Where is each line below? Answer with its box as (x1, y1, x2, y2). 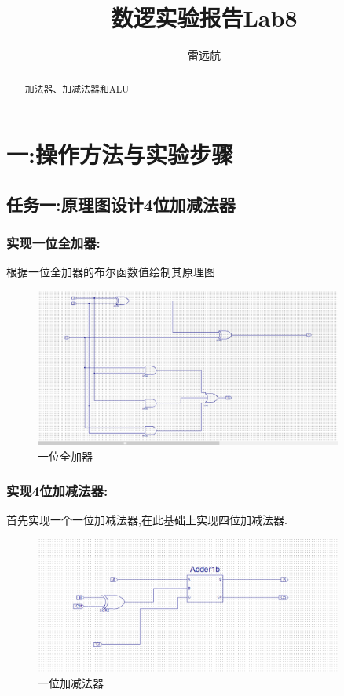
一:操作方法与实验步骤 (6, 138, 233, 170)
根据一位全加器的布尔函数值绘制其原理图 (6, 264, 215, 280)
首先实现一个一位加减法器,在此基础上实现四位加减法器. (6, 512, 287, 528)
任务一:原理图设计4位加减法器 (6, 191, 236, 216)
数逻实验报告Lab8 (111, 2, 298, 34)
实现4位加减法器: (6, 481, 108, 501)
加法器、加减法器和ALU (24, 82, 130, 95)
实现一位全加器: (6, 233, 101, 253)
